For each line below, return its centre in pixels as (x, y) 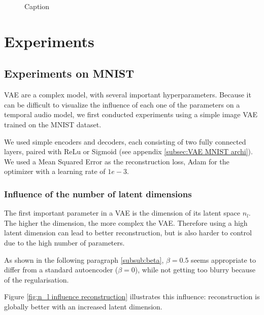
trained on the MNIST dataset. (53, 124)
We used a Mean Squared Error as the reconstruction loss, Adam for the (117, 161)
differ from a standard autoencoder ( (61, 270)
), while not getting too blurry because (195, 270)
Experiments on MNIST (69, 73)
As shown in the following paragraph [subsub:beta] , (84, 259)
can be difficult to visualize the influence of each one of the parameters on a (122, 104)
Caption (37, 6)
